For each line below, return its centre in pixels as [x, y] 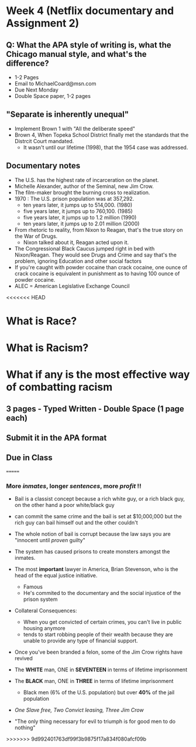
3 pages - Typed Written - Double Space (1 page [95, 409]
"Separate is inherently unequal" [68, 115]
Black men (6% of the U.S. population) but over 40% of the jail [99, 692]
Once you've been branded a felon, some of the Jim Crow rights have [99, 652]
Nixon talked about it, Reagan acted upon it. [76, 242]
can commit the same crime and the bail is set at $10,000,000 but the [98, 516]
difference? [28, 63]
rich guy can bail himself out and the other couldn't [76, 523]
